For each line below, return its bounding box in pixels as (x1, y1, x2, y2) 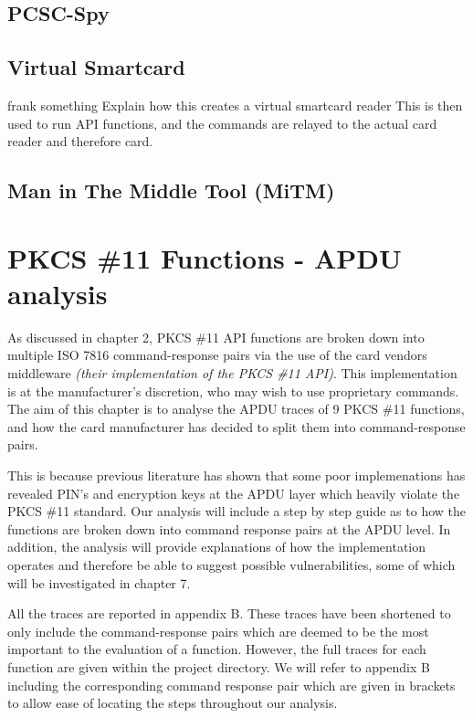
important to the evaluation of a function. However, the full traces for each (7, 639, 426, 659)
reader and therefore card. (7, 132, 153, 151)
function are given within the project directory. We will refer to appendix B (7, 657, 430, 676)
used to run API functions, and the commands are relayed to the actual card (7, 113, 437, 132)
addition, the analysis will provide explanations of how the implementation (7, 537, 426, 556)
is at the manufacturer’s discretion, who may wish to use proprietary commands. (7, 381, 459, 400)
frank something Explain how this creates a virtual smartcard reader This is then (7, 95, 463, 114)
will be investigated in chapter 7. (7, 573, 191, 592)
